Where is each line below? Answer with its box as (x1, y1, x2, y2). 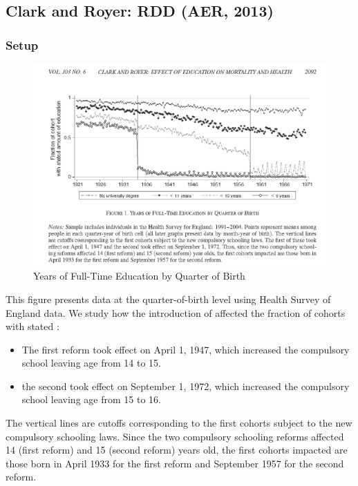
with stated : (6, 319, 59, 333)
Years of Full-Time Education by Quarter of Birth (33, 269, 245, 283)
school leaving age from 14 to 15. (21, 356, 161, 370)
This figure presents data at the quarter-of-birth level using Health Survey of (6, 291, 331, 306)
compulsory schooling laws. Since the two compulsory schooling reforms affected (6, 429, 344, 443)
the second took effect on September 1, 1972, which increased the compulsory (21, 378, 350, 393)
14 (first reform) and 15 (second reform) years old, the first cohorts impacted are (6, 443, 348, 457)
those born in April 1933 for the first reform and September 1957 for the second (6, 456, 344, 470)
